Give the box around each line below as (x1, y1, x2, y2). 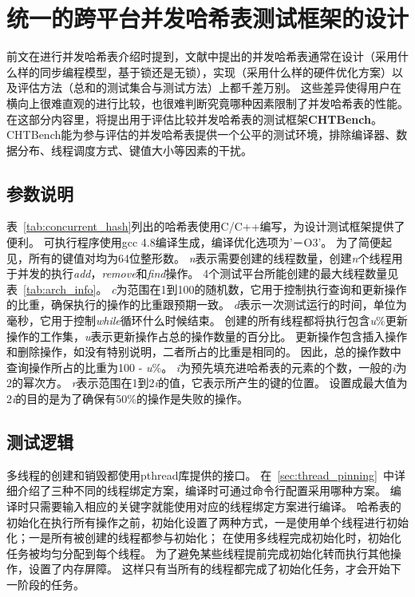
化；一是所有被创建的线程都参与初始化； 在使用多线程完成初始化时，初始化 (6, 529, 401, 546)
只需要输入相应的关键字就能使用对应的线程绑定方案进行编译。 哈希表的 (28, 498, 401, 514)
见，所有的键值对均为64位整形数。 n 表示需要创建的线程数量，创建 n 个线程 (6, 249, 392, 266)
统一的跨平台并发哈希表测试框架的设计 (6, 2, 409, 34)
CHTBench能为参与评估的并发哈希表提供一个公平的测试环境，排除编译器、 (6, 126, 397, 143)
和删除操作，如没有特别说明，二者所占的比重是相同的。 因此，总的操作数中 (6, 343, 401, 360)
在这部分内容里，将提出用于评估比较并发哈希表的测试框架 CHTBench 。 (6, 110, 382, 127)
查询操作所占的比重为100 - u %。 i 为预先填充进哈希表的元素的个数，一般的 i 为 (6, 358, 407, 375)
